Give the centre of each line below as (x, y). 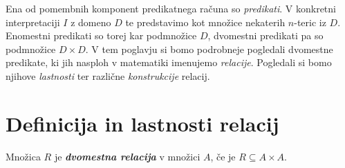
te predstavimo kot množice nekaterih (205, 22)
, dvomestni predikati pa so (265, 35)
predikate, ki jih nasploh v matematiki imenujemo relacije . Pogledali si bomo (169, 62)
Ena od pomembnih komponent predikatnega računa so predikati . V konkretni (171, 8)
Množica (23, 156)
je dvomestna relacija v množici (127, 156)
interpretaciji (33, 22)
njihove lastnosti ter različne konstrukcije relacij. (108, 75)
